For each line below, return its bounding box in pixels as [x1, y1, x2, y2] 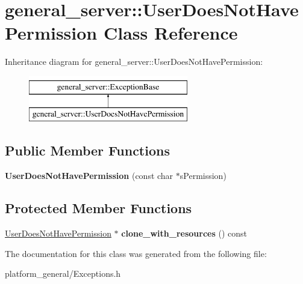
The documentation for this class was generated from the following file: [5, 247, 267, 259]
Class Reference [103, 20, 238, 45]
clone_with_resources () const [121, 227, 247, 240]
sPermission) [180, 169, 226, 182]
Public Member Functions [5, 141, 170, 160]
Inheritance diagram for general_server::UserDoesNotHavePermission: [5, 55, 263, 68]
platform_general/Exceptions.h [5, 267, 121, 280]
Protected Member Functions [5, 199, 192, 217]
